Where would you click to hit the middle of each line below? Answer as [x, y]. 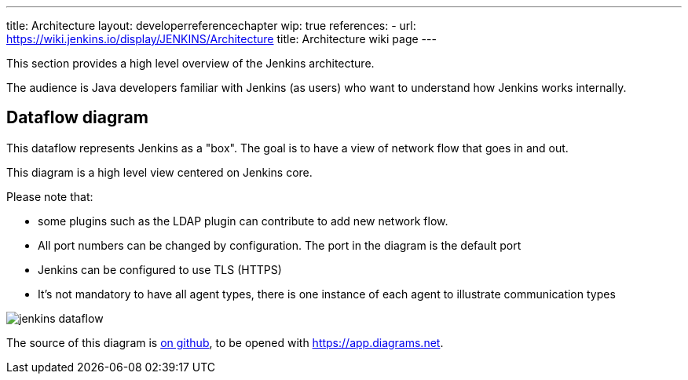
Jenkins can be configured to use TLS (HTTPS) [160, 269]
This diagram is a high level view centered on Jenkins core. [159, 172]
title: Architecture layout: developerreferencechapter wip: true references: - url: [211, 26]
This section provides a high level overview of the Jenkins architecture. [190, 63]
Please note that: [50, 196]
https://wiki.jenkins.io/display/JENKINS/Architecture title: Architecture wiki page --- [221, 39]
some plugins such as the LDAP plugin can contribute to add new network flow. [243, 221]
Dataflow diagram [77, 118]
